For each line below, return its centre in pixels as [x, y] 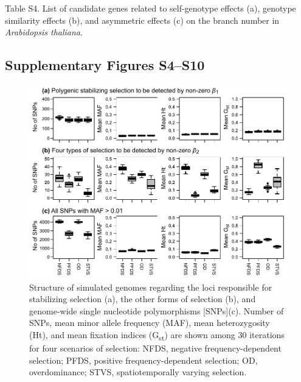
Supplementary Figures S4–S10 [105, 65]
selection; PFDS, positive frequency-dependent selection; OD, [144, 360]
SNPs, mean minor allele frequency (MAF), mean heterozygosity [150, 323]
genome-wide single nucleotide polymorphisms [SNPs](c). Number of [157, 310]
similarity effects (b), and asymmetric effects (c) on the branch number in [142, 20]
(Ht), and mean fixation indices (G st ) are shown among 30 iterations [157, 335]
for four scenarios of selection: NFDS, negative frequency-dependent [155, 348]
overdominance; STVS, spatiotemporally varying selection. [138, 372]
